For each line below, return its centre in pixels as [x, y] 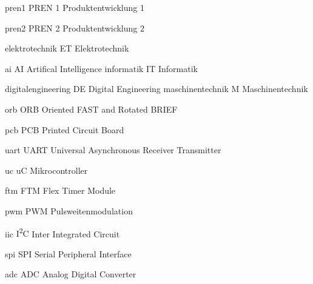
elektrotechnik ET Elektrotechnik [67, 48]
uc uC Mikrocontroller [46, 170]
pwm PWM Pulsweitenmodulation [69, 210]
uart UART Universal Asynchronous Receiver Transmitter [113, 150]
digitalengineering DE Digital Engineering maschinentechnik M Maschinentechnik [156, 89]
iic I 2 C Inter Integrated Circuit [62, 233]
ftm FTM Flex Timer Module [60, 190]
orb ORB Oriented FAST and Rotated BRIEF [91, 109]
